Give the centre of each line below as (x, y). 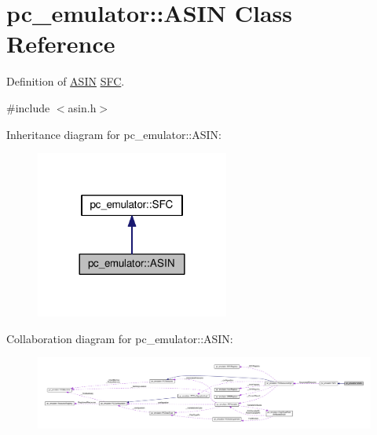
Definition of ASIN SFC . (66, 81)
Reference (61, 44)
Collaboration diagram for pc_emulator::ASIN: (120, 338)
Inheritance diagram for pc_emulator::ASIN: (114, 134)
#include (28, 107)
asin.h (82, 107)
